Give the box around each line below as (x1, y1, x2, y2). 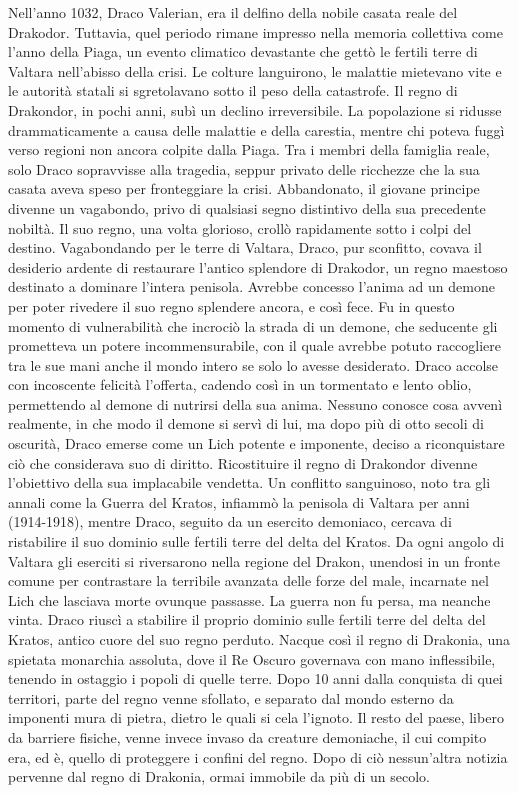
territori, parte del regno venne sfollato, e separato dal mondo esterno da (8, 687, 454, 708)
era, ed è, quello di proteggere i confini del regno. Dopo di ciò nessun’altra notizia (8, 746, 508, 767)
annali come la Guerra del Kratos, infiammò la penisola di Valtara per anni (8, 491, 470, 512)
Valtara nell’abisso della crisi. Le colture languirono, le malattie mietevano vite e (8, 60, 502, 81)
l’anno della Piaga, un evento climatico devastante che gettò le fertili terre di (8, 41, 478, 62)
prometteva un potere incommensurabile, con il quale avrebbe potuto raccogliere (8, 335, 502, 356)
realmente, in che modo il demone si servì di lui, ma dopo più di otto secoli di (8, 413, 484, 434)
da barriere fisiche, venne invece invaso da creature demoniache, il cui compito (8, 726, 487, 747)
